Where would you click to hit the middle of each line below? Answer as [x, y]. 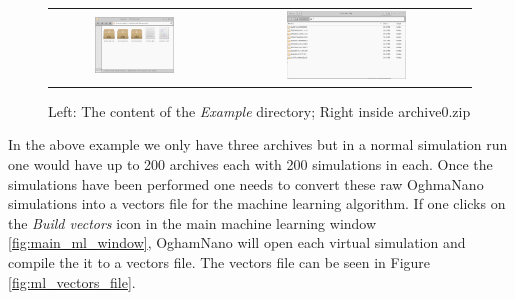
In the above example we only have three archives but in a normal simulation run [258, 144]
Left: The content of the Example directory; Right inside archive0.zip [259, 110]
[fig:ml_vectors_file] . [72, 281]
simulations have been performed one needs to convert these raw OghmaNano [246, 183]
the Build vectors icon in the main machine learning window [192, 222]
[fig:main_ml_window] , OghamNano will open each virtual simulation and [237, 242]
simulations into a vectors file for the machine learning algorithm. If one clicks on [257, 203]
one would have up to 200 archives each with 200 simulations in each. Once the [250, 164]
